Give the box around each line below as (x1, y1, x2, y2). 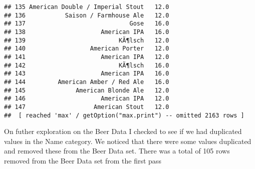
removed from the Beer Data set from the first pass (4, 155, 161, 165)
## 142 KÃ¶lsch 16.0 (4, 61, 169, 69)
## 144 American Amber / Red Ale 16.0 (4, 78, 169, 85)
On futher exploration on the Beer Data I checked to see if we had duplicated (4, 126, 242, 136)
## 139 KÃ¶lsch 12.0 (4, 36, 169, 44)
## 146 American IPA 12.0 (4, 95, 169, 102)
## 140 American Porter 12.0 (4, 45, 169, 52)
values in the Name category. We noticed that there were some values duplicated (4, 135, 251, 146)
